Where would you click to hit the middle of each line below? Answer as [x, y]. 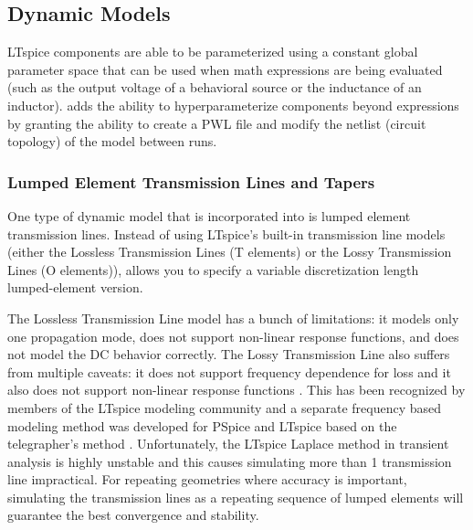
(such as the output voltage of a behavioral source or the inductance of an [215, 87]
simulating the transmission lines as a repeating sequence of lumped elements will [236, 497]
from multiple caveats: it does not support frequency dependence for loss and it [229, 371]
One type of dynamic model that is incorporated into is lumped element [209, 215]
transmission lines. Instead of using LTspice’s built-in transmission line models [226, 233]
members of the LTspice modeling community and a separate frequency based [225, 407]
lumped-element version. [75, 287]
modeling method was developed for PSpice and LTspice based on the [202, 425]
